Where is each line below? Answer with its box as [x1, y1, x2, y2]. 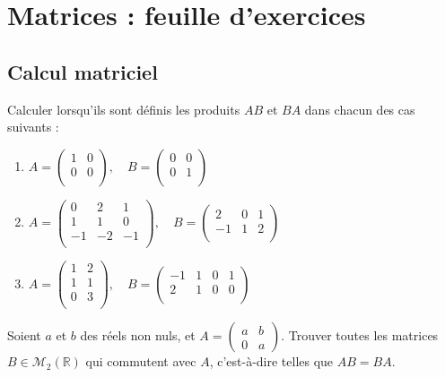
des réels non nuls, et [80, 326, 196, 345]
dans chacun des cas [304, 99, 415, 118]
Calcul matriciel [7, 57, 158, 85]
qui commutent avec [85, 352, 196, 371]
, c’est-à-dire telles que [209, 352, 334, 371]
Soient [7, 326, 41, 345]
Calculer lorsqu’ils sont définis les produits [7, 99, 240, 118]
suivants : [7, 117, 59, 136]
